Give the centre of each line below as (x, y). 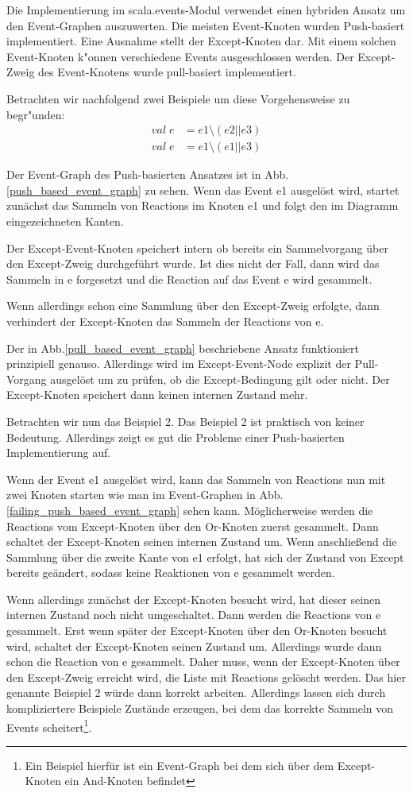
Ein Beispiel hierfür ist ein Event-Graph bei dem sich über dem (179, 765)
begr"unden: (36, 114)
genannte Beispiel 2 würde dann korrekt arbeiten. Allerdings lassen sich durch (196, 692)
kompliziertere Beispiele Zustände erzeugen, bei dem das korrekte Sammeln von (200, 708)
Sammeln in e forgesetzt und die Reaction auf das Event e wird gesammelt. (189, 279)
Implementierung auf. (59, 453)
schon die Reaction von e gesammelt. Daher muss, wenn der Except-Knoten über (203, 661)
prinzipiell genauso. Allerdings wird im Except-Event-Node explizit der (179, 364)
